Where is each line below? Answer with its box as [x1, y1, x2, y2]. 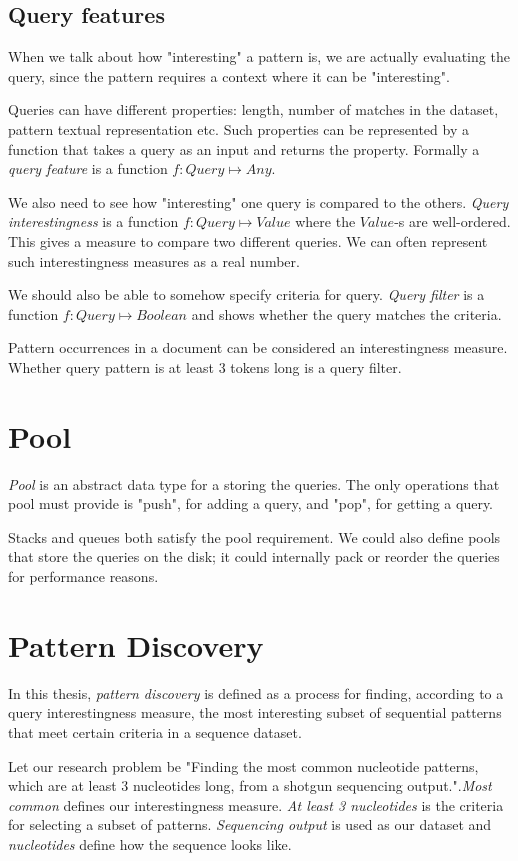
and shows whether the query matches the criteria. [191, 303, 502, 324]
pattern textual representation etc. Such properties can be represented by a [8, 118, 469, 139]
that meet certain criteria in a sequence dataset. [8, 721, 302, 742]
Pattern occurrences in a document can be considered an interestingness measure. [8, 337, 508, 358]
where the [295, 211, 356, 232]
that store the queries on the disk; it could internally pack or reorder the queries [8, 546, 500, 567]
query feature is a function [8, 158, 168, 179]
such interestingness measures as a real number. [8, 250, 300, 271]
